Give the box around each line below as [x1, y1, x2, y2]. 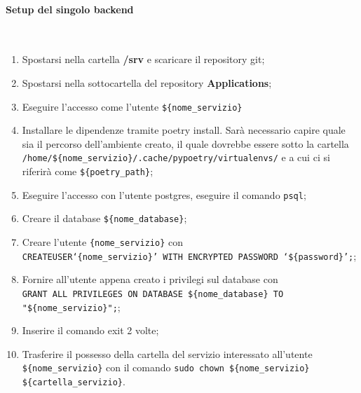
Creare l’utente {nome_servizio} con [22, 235, 183, 249]
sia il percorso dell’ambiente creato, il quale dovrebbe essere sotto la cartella [22, 136, 349, 151]
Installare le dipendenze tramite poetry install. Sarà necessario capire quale [22, 123, 346, 137]
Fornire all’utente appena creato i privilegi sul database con [22, 272, 278, 287]
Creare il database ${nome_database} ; [22, 211, 187, 226]
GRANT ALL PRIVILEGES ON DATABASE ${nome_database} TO [22, 289, 284, 299]
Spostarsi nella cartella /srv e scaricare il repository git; [22, 52, 265, 67]
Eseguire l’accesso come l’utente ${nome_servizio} [22, 99, 243, 113]
